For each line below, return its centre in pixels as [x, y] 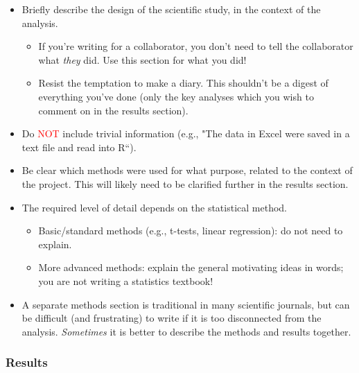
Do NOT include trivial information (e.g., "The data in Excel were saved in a [186, 133]
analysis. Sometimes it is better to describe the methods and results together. [186, 331]
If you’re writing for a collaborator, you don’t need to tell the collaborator [196, 46]
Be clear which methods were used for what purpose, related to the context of [187, 170]
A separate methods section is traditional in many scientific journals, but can [186, 304]
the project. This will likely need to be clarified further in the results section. [185, 183]
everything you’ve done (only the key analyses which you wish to [176, 96]
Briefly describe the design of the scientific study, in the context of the [171, 9]
